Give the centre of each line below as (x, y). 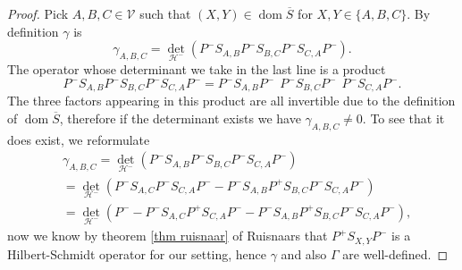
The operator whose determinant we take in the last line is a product (197, 69)
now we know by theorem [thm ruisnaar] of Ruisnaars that (168, 236)
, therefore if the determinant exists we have (180, 118)
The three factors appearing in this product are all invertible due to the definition (231, 101)
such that (165, 13)
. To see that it (403, 118)
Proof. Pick (38, 13)
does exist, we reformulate (79, 139)
